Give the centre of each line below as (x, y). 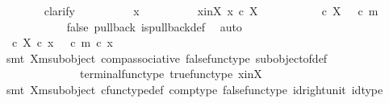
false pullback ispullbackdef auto (154, 26)
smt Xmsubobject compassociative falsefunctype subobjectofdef (167, 58)
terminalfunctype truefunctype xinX (171, 74)
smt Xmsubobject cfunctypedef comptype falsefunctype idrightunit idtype (194, 89)
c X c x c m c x (62, 42)
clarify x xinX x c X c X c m (211, 10)
